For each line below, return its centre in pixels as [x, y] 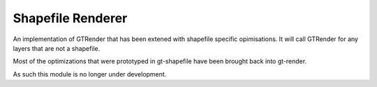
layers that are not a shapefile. [57, 48]
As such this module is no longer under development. [90, 74]
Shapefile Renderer [70, 18]
